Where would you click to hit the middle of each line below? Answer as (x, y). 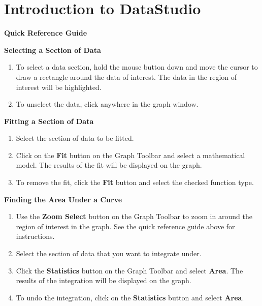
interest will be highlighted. (59, 87)
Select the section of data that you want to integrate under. (109, 253)
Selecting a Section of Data (53, 50)
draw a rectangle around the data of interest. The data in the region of (126, 76)
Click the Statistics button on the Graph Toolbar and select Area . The (129, 270)
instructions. (35, 236)
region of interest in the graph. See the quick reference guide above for (125, 226)
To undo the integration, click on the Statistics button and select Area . (130, 297)
